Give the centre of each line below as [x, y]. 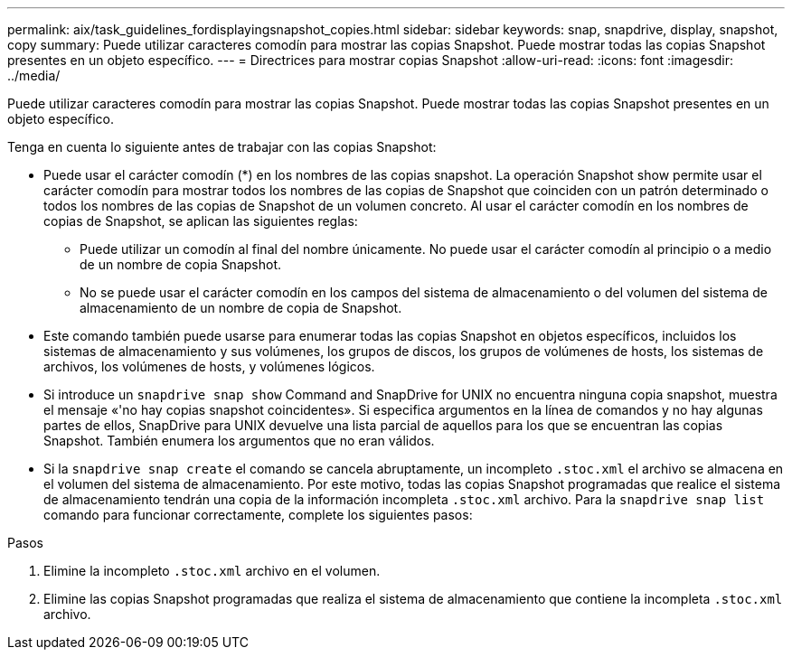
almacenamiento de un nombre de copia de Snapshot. [241, 308]
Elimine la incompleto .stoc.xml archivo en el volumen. [212, 571]
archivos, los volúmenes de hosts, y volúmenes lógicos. [209, 366]
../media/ [34, 75]
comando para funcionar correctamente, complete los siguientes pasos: [258, 515]
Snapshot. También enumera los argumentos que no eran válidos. [239, 441]
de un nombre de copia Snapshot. [180, 264]
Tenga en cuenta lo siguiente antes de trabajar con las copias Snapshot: [222, 147]
